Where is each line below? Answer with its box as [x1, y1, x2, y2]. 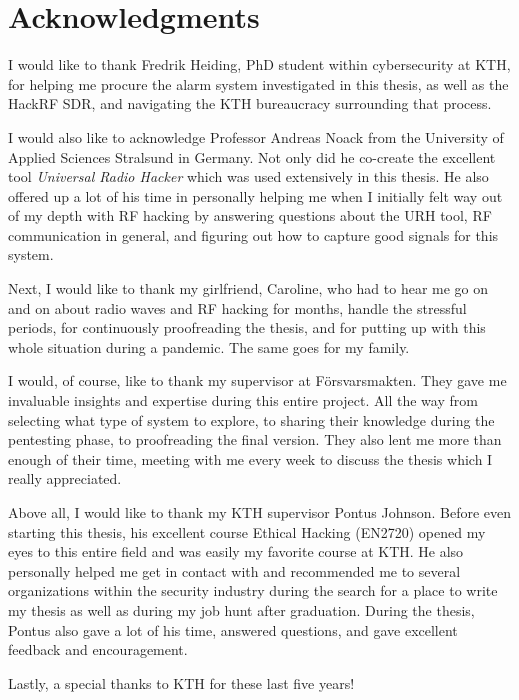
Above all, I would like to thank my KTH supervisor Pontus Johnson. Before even [8, 502, 512, 522]
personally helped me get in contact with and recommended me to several [8, 560, 461, 581]
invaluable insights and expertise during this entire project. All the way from [8, 390, 478, 411]
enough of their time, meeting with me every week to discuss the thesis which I [8, 448, 493, 469]
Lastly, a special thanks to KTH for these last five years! [8, 672, 355, 693]
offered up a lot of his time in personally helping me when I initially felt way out [8, 185, 503, 206]
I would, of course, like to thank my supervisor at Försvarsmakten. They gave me [8, 370, 507, 391]
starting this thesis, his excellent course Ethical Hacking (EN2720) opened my [8, 521, 486, 542]
